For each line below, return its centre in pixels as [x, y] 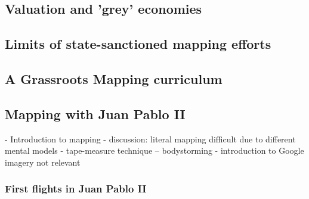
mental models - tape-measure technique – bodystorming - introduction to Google [154, 150]
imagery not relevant [43, 162]
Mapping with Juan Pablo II [95, 114]
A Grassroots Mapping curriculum [114, 78]
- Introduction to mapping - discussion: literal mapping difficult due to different [150, 139]
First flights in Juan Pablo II [76, 189]
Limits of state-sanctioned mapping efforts [138, 44]
